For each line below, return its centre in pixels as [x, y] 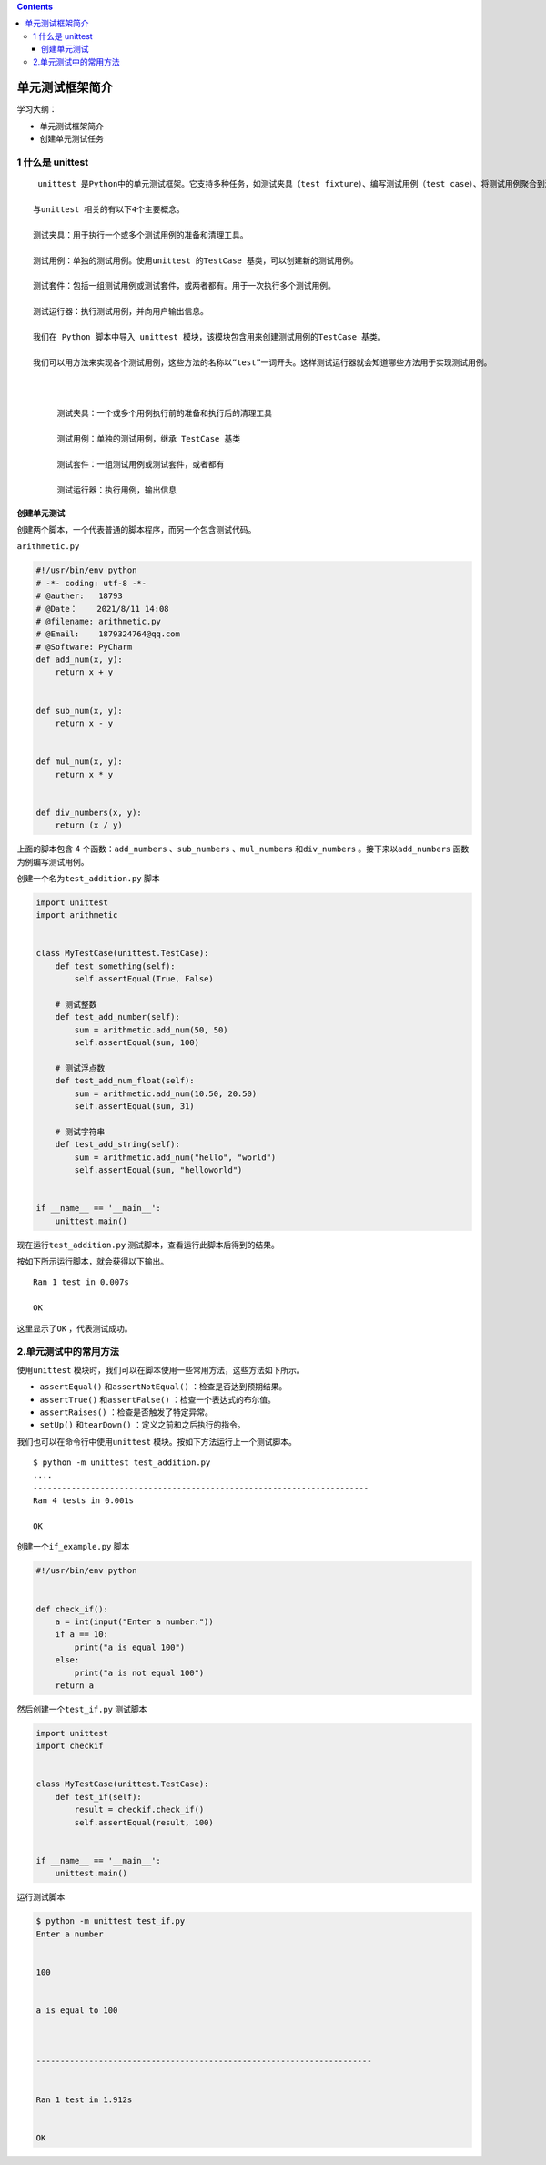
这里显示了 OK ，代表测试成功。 [75, 1328]
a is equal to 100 [77, 2010]
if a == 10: [82, 1635]
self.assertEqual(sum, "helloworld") [158, 1170]
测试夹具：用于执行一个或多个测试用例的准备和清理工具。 [141, 235]
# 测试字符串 [80, 1132]
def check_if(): [72, 1609]
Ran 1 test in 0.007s [81, 1282]
